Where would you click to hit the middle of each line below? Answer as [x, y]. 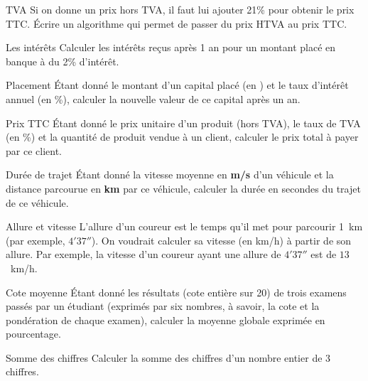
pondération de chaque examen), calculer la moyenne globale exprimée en [166, 320]
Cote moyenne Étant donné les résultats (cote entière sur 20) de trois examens [176, 292]
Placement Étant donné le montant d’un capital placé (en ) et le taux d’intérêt [177, 85]
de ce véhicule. [37, 202]
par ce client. [34, 150]
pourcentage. [33, 334]
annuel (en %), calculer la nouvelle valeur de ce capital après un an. [153, 98]
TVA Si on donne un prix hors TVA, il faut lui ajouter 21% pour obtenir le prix [180, 9]
